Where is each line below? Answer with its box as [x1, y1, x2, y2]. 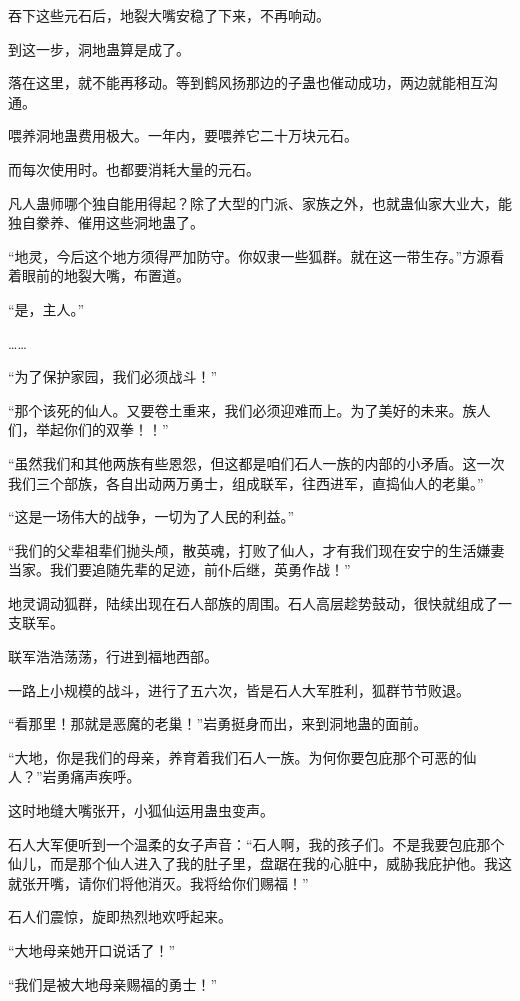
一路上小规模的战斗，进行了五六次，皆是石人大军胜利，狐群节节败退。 [8, 679, 470, 700]
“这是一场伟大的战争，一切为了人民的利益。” [8, 506, 295, 527]
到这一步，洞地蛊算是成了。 [8, 38, 190, 59]
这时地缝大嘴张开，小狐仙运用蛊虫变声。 [8, 800, 274, 821]
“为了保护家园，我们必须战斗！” [8, 366, 218, 387]
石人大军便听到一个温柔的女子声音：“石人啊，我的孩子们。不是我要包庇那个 [8, 833, 505, 854]
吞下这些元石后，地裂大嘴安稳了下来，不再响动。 [8, 5, 330, 25]
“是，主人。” [8, 298, 85, 319]
